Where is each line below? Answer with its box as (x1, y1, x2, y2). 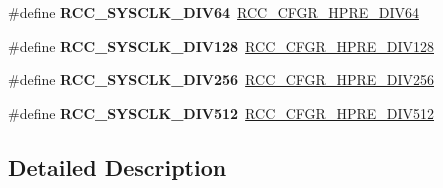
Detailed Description (8, 151, 227, 182)
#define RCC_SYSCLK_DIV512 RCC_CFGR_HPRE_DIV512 (8, 102, 435, 123)
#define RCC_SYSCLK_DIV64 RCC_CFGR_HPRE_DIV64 (8, 2, 419, 22)
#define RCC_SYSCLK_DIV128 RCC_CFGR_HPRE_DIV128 (8, 35, 435, 56)
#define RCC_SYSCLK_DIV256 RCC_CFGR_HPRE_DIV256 (8, 69, 435, 90)
